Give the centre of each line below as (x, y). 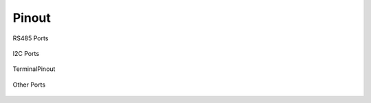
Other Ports (29, 85)
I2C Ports (26, 53)
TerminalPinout (34, 69)
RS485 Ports (31, 38)
